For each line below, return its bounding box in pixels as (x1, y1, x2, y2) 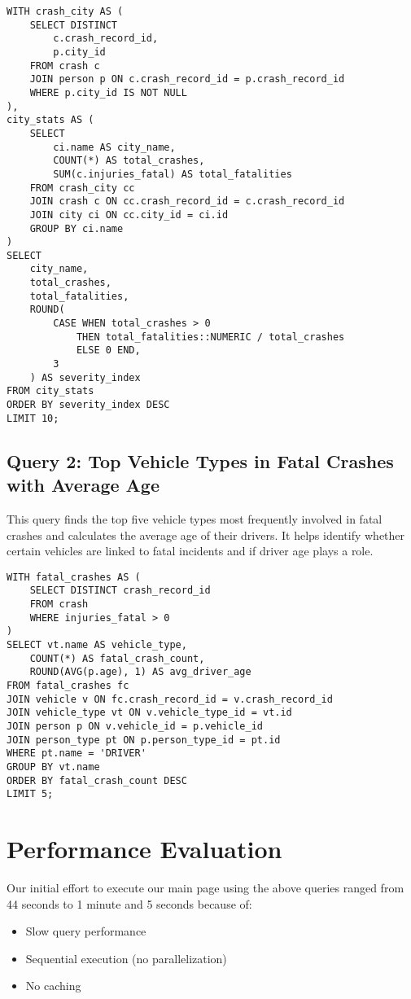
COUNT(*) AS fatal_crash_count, (29, 652, 205, 664)
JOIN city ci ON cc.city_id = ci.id (29, 208, 229, 221)
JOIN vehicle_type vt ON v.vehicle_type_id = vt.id (7, 707, 292, 719)
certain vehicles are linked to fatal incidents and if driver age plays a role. (7, 542, 374, 559)
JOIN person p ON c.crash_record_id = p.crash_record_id (29, 73, 345, 85)
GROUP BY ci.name (29, 222, 124, 234)
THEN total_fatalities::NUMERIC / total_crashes (76, 331, 345, 343)
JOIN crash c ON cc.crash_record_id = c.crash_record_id (29, 195, 345, 208)
